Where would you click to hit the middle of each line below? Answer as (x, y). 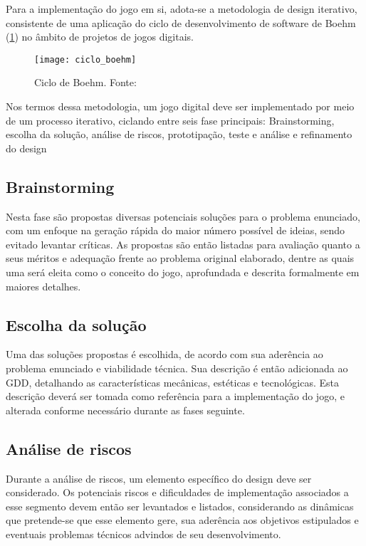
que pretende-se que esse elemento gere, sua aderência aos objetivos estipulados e (182, 520)
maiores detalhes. (43, 286)
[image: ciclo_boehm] (85, 59)
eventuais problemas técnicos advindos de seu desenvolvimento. (143, 534)
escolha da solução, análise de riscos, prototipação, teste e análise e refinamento (179, 134)
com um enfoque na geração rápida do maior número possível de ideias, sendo (176, 230)
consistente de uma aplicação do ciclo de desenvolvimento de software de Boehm (181, 22)
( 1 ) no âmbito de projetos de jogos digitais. (100, 37)
